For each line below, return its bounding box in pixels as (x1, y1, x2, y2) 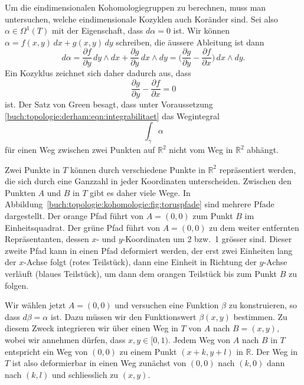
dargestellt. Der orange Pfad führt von (5, 210, 144, 222)
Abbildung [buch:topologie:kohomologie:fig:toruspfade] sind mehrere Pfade (5, 198, 274, 210)
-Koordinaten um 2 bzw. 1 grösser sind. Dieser (122, 233, 292, 245)
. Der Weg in (251, 345, 298, 357)
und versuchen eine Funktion (115, 299, 219, 311)
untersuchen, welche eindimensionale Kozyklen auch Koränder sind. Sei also (5, 12, 278, 25)
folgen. (5, 279, 29, 291)
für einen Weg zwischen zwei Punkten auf (5, 143, 155, 156)
